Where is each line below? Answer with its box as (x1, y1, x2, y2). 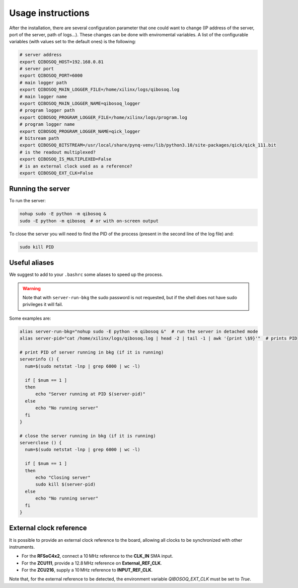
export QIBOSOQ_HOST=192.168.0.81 (19, 59, 104, 65)
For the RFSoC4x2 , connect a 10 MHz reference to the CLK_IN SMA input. (21, 553, 173, 559)
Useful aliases (9, 258, 54, 267)
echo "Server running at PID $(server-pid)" (35, 391, 146, 397)
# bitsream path (19, 136, 60, 141)
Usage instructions (9, 7, 89, 18)
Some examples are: (9, 315, 51, 321)
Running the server (9, 184, 70, 193)
